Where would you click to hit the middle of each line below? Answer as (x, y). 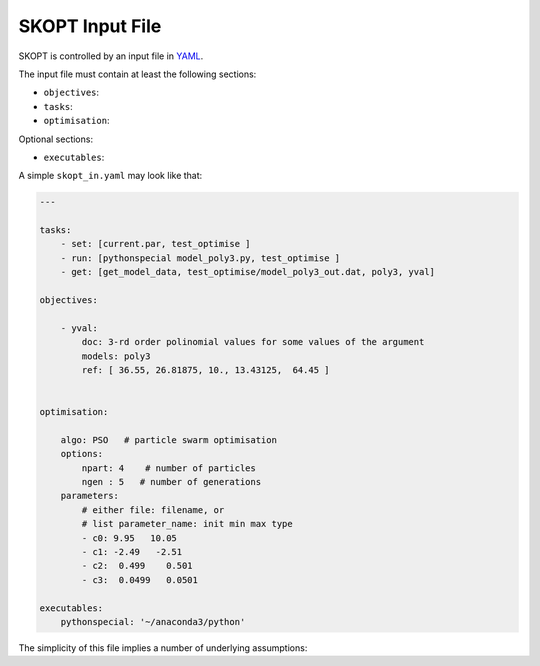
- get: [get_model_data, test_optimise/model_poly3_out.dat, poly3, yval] (247, 272)
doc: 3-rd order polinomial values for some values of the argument (253, 342)
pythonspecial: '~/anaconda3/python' (153, 621)
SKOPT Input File (90, 26)
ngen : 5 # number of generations (171, 482)
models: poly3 (116, 356)
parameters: (90, 496)
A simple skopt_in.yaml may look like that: (110, 176)
